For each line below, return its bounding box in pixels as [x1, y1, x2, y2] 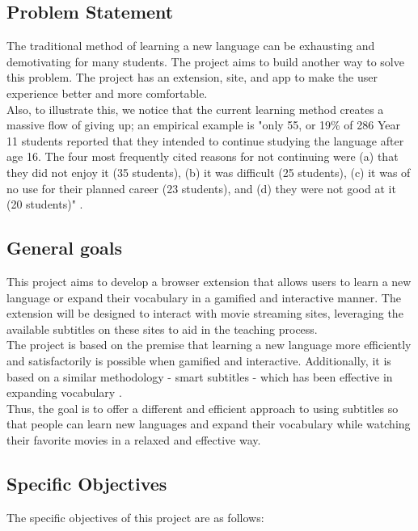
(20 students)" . [6, 196, 83, 213]
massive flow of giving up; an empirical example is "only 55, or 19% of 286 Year [6, 116, 401, 133]
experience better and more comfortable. [6, 84, 208, 101]
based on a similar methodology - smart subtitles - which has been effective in [6, 368, 393, 385]
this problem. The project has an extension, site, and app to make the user [6, 69, 378, 86]
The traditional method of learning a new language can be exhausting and [6, 37, 375, 54]
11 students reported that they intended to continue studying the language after [6, 132, 404, 149]
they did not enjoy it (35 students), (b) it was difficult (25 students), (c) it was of [6, 163, 411, 180]
